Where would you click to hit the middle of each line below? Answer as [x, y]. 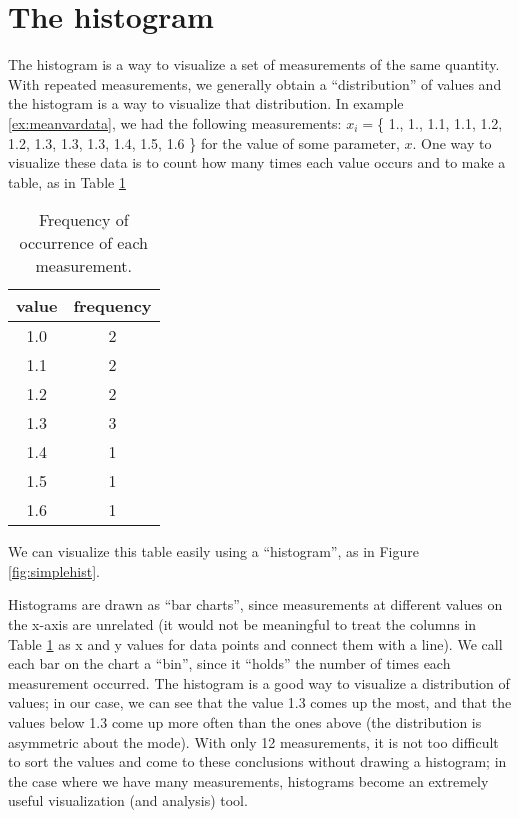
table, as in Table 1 [67, 181]
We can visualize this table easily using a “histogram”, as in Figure [213, 551]
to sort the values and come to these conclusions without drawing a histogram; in [257, 761]
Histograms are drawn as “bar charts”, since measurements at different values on [255, 604]
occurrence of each [84, 243]
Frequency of [83, 220]
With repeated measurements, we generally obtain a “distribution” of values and [255, 83]
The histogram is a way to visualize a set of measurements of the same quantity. [254, 64]
